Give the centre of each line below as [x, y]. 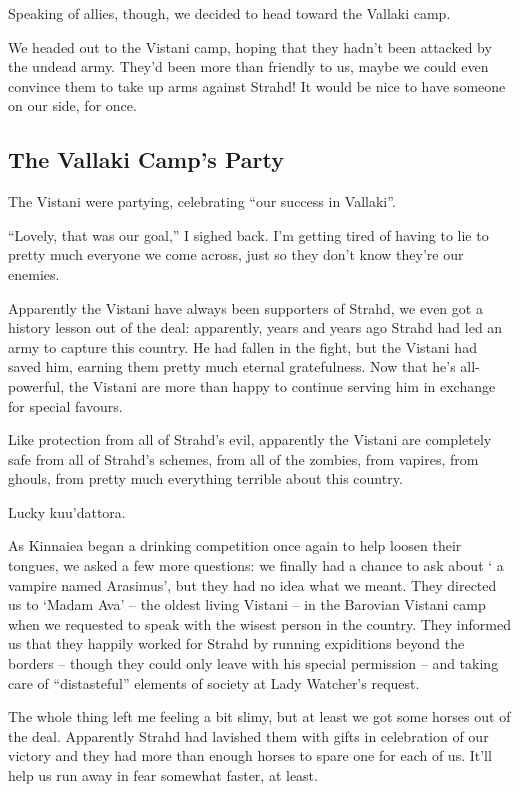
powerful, [36, 385]
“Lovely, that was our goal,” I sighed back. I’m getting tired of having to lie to [248, 234]
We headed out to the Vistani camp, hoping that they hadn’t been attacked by [250, 46]
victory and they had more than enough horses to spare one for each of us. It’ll [250, 755]
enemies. [34, 273]
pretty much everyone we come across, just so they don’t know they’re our [236, 254]
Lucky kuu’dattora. [67, 511]
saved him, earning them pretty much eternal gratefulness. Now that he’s [232, 366]
